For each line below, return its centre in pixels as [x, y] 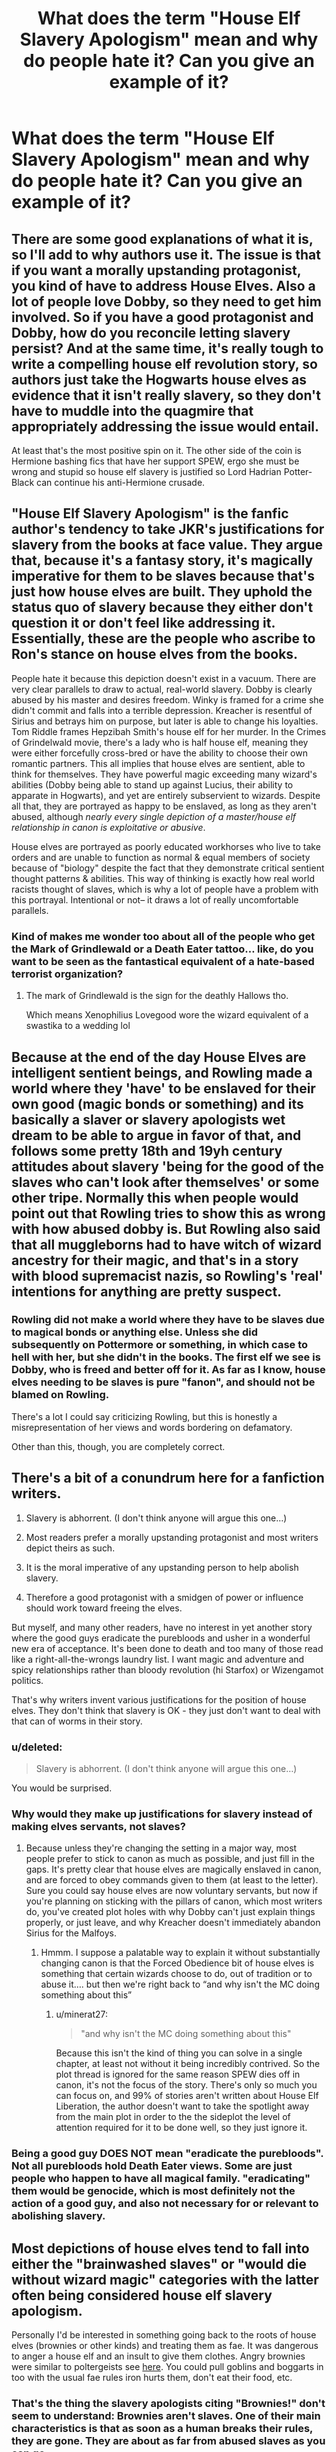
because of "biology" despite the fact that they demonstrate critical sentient [168, 868]
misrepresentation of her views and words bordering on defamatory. [152, 1427]
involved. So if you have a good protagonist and [162, 317]
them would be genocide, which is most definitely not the [153, 2191]
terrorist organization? [67, 974]
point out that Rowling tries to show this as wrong [168, 1213]
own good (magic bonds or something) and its [157, 1103]
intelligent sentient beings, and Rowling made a [162, 1072]
